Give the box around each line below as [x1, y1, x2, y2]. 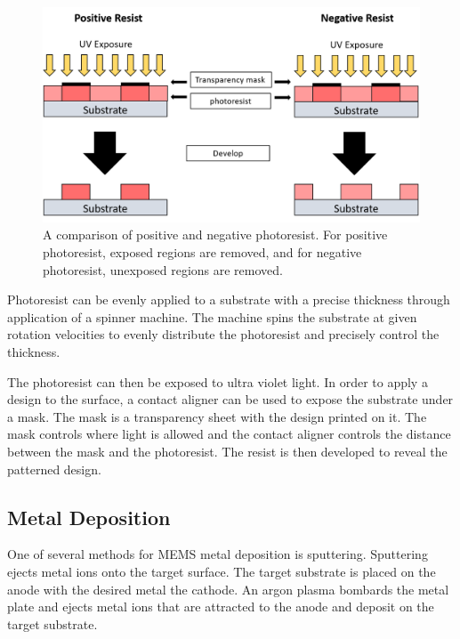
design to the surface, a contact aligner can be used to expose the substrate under [7, 390, 454, 408]
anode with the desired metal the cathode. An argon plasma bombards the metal [7, 579, 449, 598]
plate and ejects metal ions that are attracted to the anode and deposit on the [7, 597, 434, 616]
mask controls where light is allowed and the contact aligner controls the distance [7, 425, 451, 443]
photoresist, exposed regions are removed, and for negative [43, 243, 362, 261]
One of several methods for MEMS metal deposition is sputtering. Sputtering [7, 545, 428, 563]
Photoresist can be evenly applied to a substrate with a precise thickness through [7, 290, 450, 309]
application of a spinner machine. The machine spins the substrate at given [7, 307, 417, 326]
